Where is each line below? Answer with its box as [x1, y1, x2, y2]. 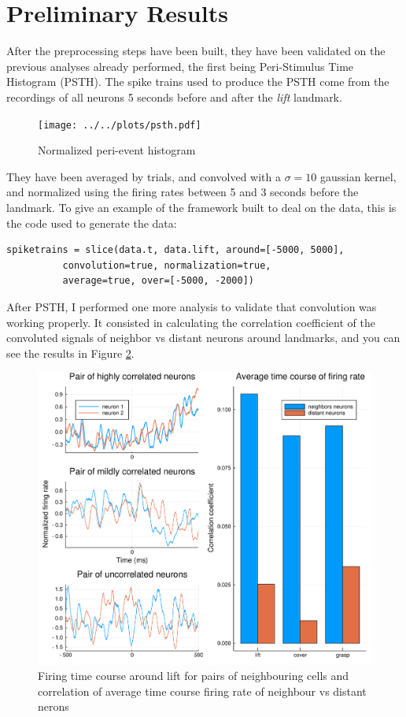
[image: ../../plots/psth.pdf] [38, 119, 201, 131]
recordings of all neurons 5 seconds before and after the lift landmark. [6, 88, 342, 105]
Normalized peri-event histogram [38, 142, 196, 158]
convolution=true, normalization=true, [62, 259, 271, 271]
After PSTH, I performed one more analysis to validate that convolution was [6, 298, 377, 314]
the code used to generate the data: [6, 214, 177, 231]
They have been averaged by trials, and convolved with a [6, 168, 281, 184]
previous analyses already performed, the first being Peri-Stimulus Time [6, 58, 354, 74]
